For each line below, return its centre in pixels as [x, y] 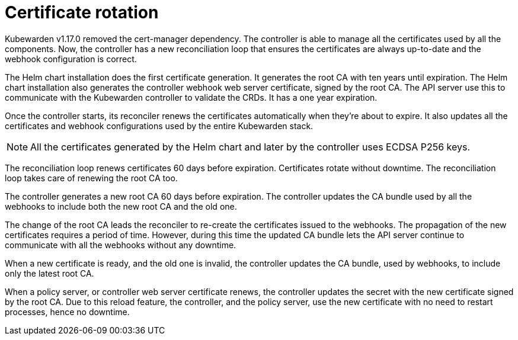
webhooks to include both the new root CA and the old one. [121, 206]
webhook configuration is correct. [71, 59]
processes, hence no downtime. [67, 312]
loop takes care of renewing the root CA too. [91, 178]
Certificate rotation [82, 12]
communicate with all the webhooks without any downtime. [121, 245]
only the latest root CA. [49, 273]
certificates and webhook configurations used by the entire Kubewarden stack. [159, 126]
